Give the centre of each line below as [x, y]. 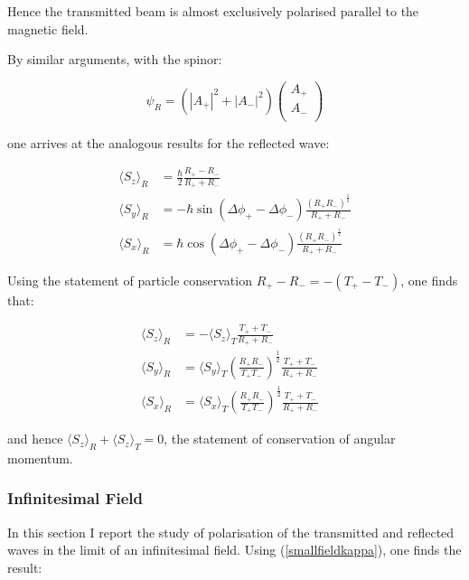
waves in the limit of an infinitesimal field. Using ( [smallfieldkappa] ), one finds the [234, 550]
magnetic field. [48, 28]
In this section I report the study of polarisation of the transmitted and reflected [231, 532]
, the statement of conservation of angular [280, 439]
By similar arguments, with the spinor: [115, 59]
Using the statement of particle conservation [130, 280]
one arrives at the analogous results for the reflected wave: [169, 142]
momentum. [40, 458]
